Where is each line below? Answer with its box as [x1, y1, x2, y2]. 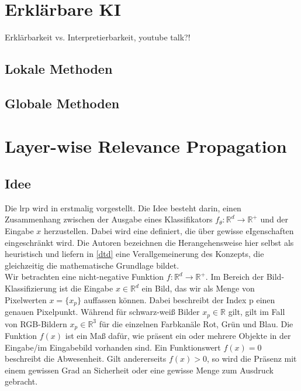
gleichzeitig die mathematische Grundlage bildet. [5, 259, 179, 271]
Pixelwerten [5, 293, 47, 306]
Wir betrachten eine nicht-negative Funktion [5, 270, 164, 283]
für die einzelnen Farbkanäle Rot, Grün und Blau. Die [99, 317, 293, 330]
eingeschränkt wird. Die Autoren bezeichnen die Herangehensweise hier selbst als [5, 236, 294, 248]
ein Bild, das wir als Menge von [141, 282, 255, 294]
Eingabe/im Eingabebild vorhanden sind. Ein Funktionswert [5, 341, 221, 353]
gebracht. [5, 375, 38, 387]
